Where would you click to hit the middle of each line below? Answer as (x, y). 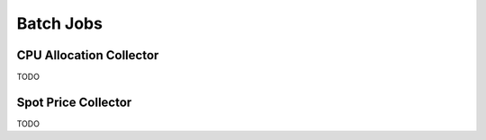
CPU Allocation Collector (88, 55)
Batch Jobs (60, 23)
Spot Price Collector (74, 102)
